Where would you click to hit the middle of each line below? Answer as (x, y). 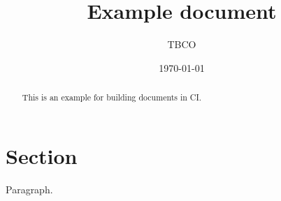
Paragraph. (29, 189)
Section (42, 155)
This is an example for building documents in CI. (112, 97)
